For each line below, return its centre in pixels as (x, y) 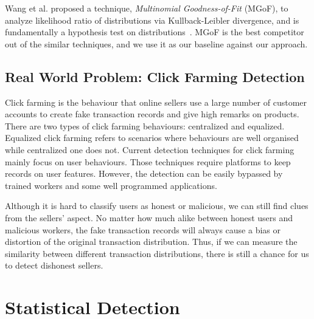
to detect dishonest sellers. (54, 265)
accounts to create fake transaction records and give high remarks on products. (152, 114)
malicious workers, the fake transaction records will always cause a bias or (143, 229)
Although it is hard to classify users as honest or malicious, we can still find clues (157, 206)
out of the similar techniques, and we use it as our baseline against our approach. (156, 43)
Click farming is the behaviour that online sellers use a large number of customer (156, 102)
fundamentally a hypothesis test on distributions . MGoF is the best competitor (155, 32)
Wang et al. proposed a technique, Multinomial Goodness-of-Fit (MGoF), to (147, 8)
